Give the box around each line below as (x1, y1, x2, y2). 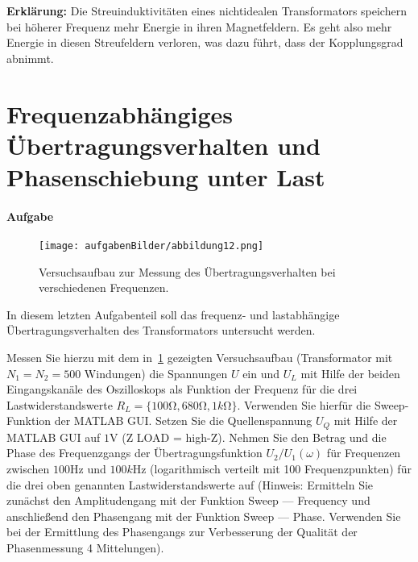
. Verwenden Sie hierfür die (237, 396, 371, 413)
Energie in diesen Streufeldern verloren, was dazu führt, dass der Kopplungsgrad (6, 34, 404, 51)
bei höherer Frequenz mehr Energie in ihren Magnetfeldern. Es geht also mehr (6, 18, 392, 35)
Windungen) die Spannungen (84, 364, 228, 381)
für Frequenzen (326, 444, 401, 461)
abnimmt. (6, 49, 54, 66)
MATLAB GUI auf (6, 428, 101, 445)
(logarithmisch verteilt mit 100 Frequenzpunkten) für (150, 460, 412, 477)
